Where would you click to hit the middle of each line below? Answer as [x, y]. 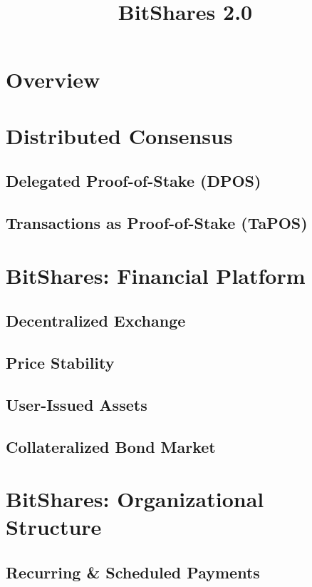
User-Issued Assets [77, 404]
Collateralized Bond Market [111, 446]
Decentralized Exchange [96, 321]
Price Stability [60, 363]
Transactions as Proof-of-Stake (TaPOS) [157, 223]
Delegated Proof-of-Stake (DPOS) [134, 181]
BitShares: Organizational [135, 499]
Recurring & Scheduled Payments [133, 572]
